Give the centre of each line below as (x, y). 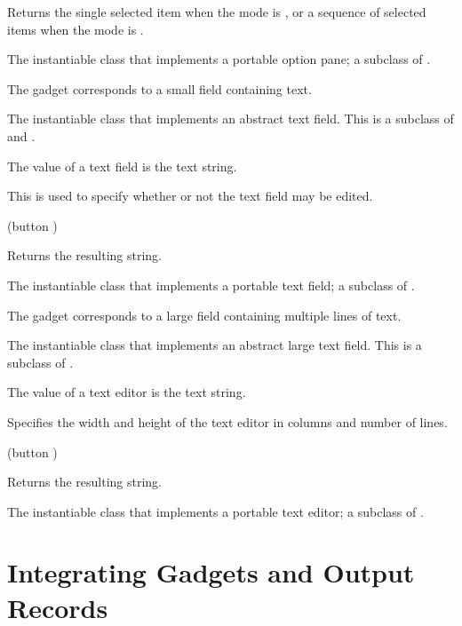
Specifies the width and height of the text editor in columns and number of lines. (227, 421)
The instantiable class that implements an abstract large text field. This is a (215, 345)
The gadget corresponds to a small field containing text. (159, 88)
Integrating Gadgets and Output (211, 572)
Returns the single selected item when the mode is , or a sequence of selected (217, 12)
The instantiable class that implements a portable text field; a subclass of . (211, 285)
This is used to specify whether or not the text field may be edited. (190, 196)
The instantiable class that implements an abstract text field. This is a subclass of (231, 119)
